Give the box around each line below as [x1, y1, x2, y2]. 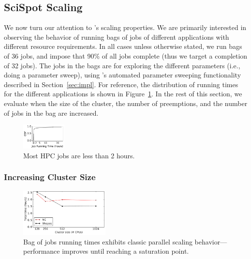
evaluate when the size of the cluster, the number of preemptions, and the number [4, 98, 248, 108]
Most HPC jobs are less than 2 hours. [23, 150, 135, 160]
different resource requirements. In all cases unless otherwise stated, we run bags [4, 41, 242, 51]
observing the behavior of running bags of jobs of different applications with [4, 31, 229, 42]
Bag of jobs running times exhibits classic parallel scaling [23, 236, 192, 246]
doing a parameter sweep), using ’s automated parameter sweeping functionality [4, 70, 241, 80]
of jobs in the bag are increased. [4, 107, 99, 118]
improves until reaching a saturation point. [62, 246, 189, 256]
